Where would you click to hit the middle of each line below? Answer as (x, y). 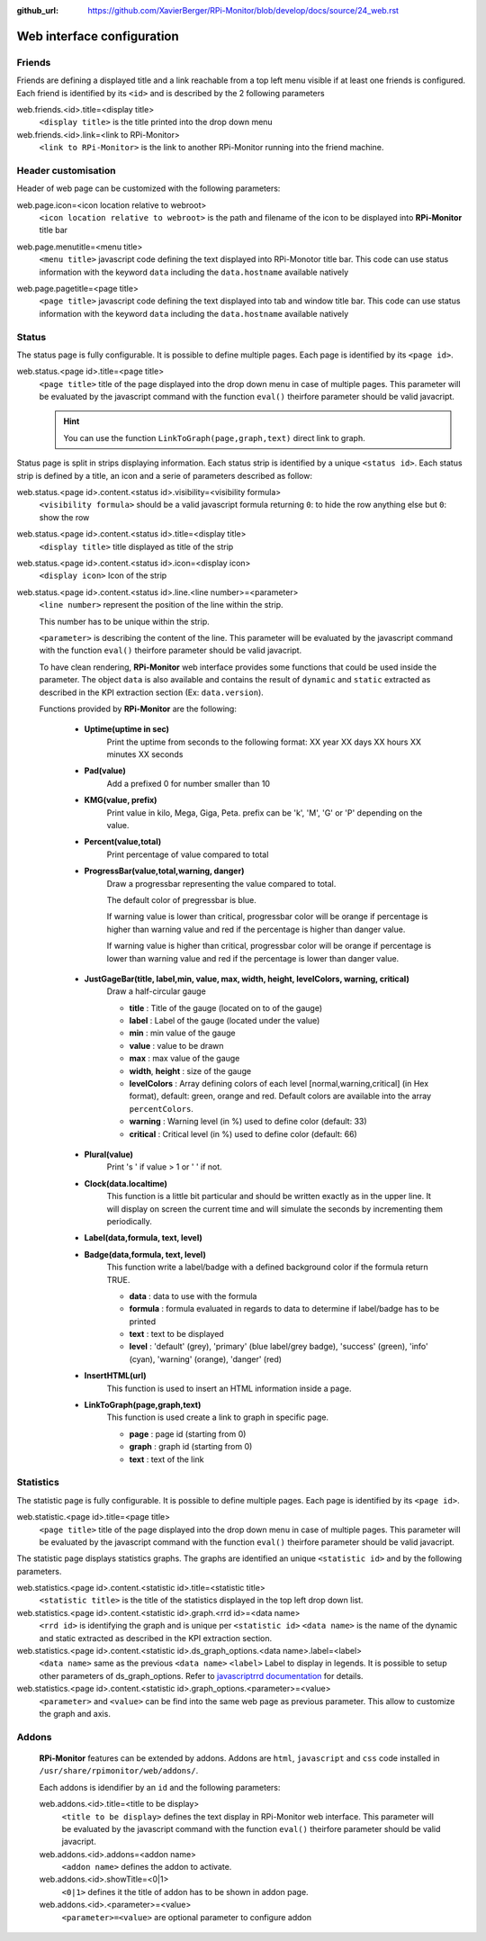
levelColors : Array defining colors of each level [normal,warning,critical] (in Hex (279, 1084)
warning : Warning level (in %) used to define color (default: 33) (248, 1122)
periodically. (130, 1221)
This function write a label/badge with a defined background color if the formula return (267, 1267)
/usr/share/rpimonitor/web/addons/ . (119, 1771)
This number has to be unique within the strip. (125, 621)
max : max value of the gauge (184, 1059)
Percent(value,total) (123, 842)
